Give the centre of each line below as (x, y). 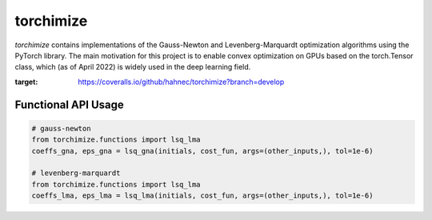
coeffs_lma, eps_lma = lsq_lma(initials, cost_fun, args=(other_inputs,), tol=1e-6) (202, 196)
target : (26, 82)
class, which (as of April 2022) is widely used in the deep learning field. (133, 67)
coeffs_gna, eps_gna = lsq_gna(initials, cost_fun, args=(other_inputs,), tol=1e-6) (202, 151)
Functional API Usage (69, 104)
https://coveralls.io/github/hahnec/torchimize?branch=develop (181, 82)
